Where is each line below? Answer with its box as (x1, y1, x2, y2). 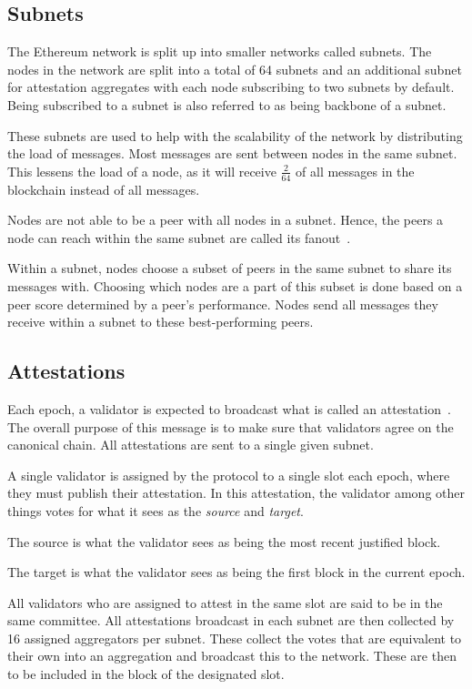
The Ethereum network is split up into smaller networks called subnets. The (7, 42, 432, 61)
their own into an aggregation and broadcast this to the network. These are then (7, 646, 457, 665)
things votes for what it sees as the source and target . (7, 501, 304, 520)
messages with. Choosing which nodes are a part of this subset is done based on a (7, 276, 463, 295)
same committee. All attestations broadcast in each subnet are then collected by (7, 611, 455, 630)
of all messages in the (296, 161, 415, 180)
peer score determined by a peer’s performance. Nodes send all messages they (7, 294, 438, 313)
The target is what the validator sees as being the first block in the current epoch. (7, 562, 466, 582)
